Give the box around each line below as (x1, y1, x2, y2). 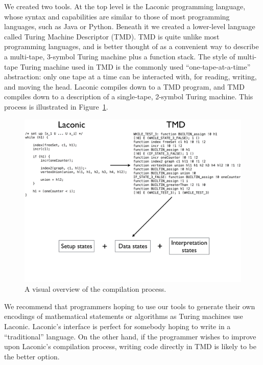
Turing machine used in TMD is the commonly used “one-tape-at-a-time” (20, 61, 251, 72)
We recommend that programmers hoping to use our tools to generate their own (4, 300, 255, 311)
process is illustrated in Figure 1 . (4, 101, 108, 112)
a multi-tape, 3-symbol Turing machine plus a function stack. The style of (4, 51, 235, 61)
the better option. (4, 351, 60, 361)
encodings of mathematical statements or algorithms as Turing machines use (4, 311, 243, 321)
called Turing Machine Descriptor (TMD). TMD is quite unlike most (4, 31, 220, 41)
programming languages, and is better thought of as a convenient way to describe (4, 41, 259, 52)
